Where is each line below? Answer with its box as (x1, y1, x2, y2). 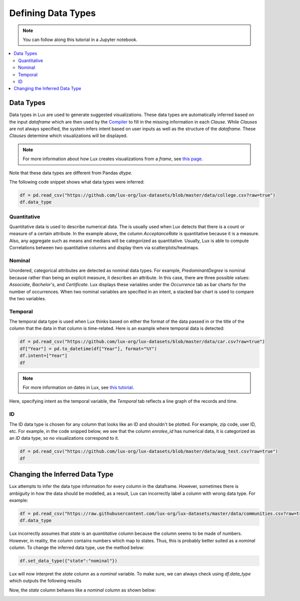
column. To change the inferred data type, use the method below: (9, 544, 144, 550)
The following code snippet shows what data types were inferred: (9, 179, 144, 185)
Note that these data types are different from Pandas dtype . (9, 170, 132, 176)
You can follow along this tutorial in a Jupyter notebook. (22, 37, 137, 43)
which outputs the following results (9, 578, 82, 584)
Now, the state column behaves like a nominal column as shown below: (9, 587, 156, 593)
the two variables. (9, 295, 46, 301)
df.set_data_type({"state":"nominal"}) (19, 558, 117, 564)
